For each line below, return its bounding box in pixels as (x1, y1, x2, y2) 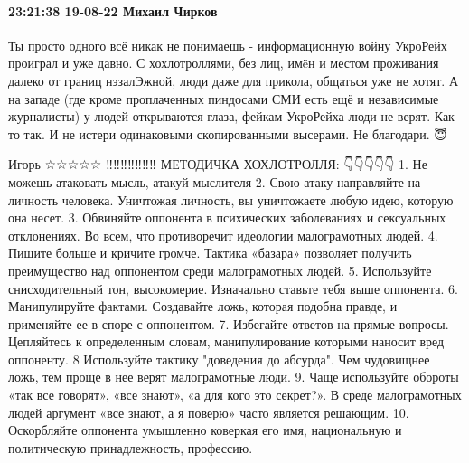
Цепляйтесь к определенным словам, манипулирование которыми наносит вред (8, 332, 445, 351)
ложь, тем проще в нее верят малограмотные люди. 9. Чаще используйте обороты (8, 367, 459, 386)
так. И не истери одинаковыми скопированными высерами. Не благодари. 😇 (23, 124, 447, 143)
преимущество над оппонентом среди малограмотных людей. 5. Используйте (8, 260, 432, 279)
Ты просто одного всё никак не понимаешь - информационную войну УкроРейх (8, 35, 447, 54)
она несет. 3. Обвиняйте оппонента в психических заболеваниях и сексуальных (8, 208, 446, 227)
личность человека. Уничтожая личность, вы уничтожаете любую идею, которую (8, 190, 454, 209)
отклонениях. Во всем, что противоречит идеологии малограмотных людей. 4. (8, 225, 438, 244)
